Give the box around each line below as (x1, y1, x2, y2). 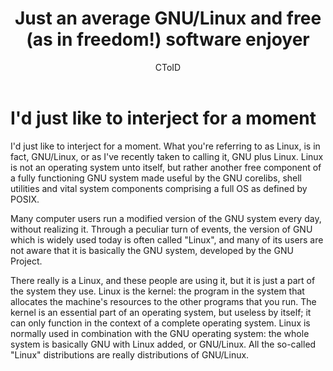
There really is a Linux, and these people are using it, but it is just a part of (10, 274, 316, 286)
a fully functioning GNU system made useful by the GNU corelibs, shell (10, 172, 303, 184)
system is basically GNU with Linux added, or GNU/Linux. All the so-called (10, 338, 317, 350)
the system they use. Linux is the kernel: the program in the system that (10, 285, 305, 297)
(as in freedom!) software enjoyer (26, 28, 310, 51)
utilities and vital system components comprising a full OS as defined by (10, 182, 308, 194)
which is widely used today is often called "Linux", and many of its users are (10, 233, 324, 246)
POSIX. (10, 193, 40, 205)
